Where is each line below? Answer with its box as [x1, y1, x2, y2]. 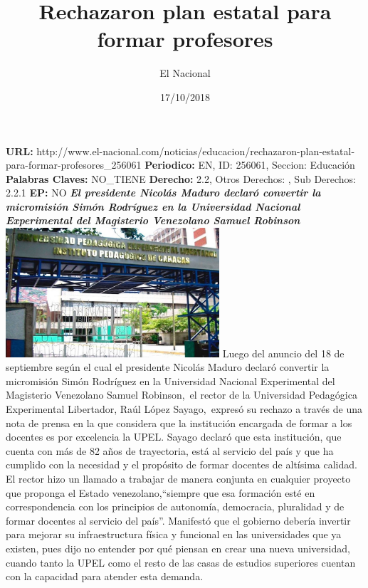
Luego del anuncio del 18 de [222, 345, 345, 360]
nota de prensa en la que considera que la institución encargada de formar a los [6, 415, 352, 430]
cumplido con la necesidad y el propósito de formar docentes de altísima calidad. [6, 457, 357, 472]
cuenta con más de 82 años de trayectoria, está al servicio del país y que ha [6, 443, 334, 458]
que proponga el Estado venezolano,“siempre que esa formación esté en [6, 485, 315, 500]
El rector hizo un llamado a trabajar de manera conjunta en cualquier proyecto [6, 471, 351, 486]
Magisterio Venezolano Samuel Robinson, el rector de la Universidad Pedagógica [6, 387, 357, 402]
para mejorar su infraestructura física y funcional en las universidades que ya [6, 527, 342, 542]
